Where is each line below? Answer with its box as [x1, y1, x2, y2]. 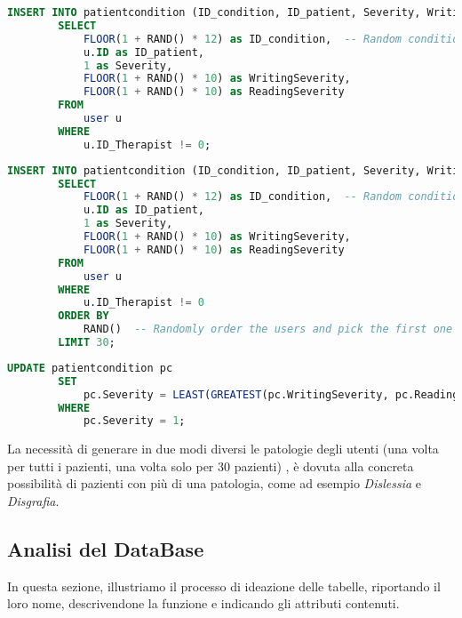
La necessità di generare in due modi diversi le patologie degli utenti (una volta [7, 439, 439, 458]
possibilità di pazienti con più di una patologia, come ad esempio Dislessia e [7, 474, 421, 493]
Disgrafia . [7, 492, 60, 510]
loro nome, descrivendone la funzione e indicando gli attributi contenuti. [7, 594, 400, 613]
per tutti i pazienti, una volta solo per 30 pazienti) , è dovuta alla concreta [7, 456, 414, 475]
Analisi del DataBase [7, 535, 204, 563]
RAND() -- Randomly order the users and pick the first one [83, 323, 453, 336]
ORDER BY [58, 309, 109, 323]
